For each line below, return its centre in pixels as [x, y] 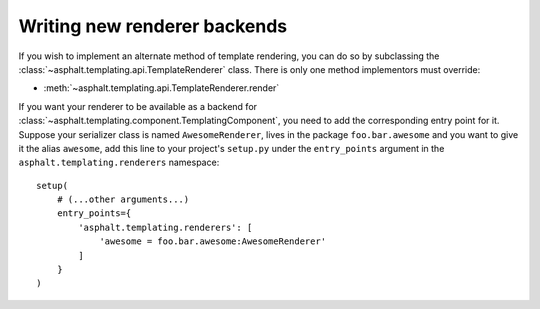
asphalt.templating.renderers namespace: [119, 162]
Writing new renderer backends [153, 26]
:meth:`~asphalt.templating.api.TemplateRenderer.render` [161, 88]
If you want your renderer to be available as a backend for [138, 106]
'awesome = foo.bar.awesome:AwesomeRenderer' [213, 241]
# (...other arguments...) [123, 199]
